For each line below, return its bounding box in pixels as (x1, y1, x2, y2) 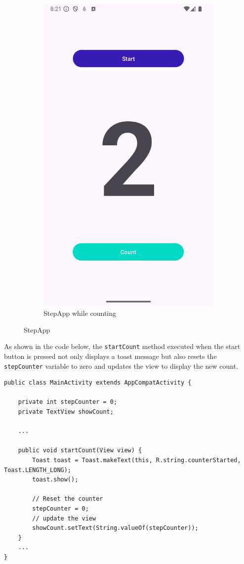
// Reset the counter (32, 495, 103, 503)
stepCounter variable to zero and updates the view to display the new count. (4, 360, 239, 371)
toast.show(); (32, 476, 79, 483)
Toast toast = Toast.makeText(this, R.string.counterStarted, (32, 456, 241, 464)
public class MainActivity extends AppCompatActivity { (4, 379, 192, 387)
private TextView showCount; (18, 408, 114, 416)
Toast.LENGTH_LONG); (4, 466, 72, 474)
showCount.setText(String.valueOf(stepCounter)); (32, 524, 199, 532)
